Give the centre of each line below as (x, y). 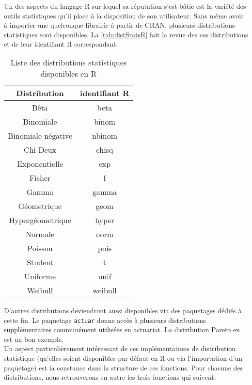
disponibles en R (69, 73)
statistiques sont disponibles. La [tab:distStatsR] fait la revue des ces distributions (126, 34)
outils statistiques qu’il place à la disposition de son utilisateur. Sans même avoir (124, 15)
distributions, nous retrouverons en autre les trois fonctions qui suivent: (110, 377)
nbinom (104, 135)
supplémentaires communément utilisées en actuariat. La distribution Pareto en (122, 329)
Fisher (40, 177)
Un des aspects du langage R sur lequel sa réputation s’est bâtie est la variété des (125, 6)
